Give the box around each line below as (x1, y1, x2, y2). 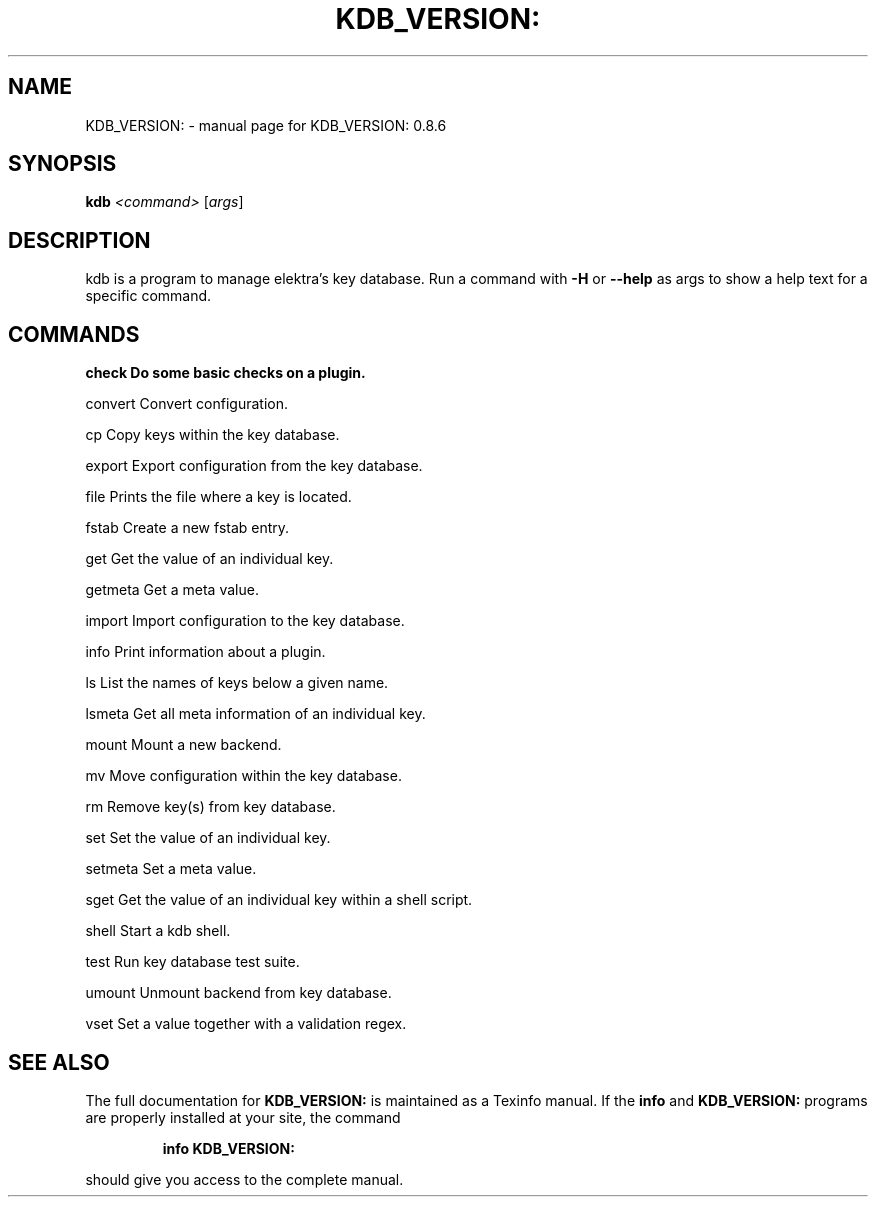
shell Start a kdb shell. (85, 922, 231, 940)
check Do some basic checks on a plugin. (85, 364, 366, 382)
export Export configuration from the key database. (85, 457, 423, 475)
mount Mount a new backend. (85, 736, 282, 754)
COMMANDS (8, 321, 140, 347)
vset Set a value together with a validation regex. (85, 1015, 407, 1033)
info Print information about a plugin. (85, 643, 326, 661)
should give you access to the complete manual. (85, 1170, 404, 1188)
